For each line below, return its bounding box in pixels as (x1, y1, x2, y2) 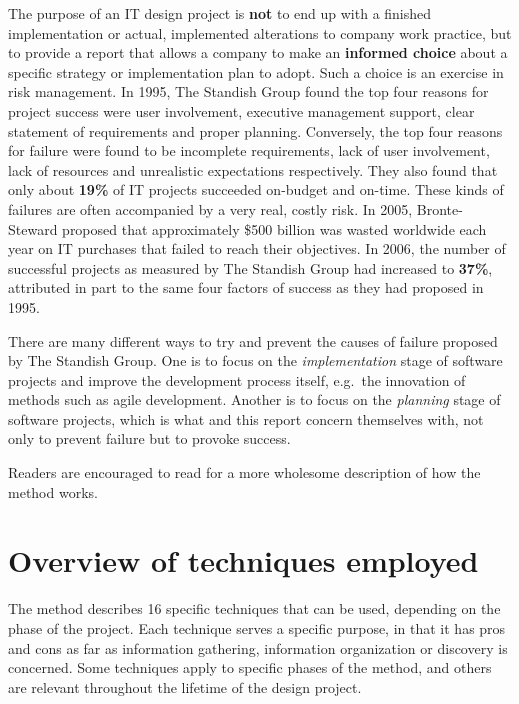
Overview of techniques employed (8, 540, 479, 581)
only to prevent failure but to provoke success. (8, 428, 291, 449)
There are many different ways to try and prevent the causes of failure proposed (8, 330, 498, 351)
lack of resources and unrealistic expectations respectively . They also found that (8, 159, 498, 180)
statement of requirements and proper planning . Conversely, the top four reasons (8, 120, 503, 141)
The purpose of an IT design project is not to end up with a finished (8, 3, 432, 23)
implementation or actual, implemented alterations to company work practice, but (8, 22, 512, 43)
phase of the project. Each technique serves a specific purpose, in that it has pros (8, 617, 506, 638)
